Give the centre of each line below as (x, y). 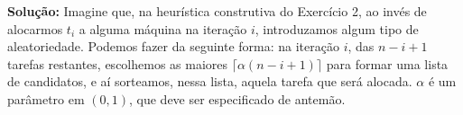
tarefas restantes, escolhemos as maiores (118, 63)
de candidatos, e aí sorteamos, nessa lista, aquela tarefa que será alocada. (210, 81)
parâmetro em (46, 98)
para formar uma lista (387, 63)
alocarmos (35, 28)
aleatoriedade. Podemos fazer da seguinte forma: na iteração (173, 46)
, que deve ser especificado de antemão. (237, 98)
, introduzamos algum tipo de (337, 28)
